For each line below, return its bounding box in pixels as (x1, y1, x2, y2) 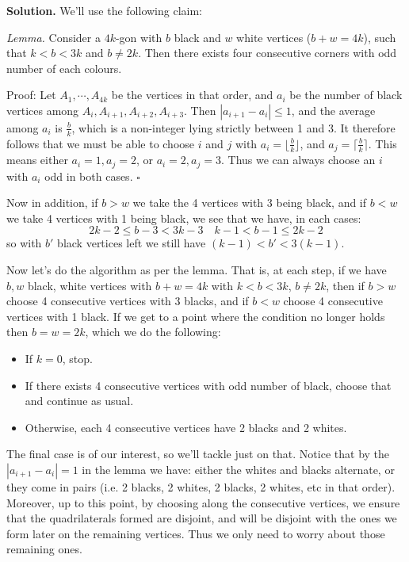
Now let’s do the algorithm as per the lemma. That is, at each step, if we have (6, 262, 387, 278)
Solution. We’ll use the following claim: (6, 2, 203, 18)
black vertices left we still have (57, 235, 206, 251)
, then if (326, 277, 365, 293)
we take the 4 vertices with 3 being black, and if (132, 194, 367, 211)
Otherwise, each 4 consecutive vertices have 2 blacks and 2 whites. (25, 419, 347, 435)
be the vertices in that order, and (111, 86, 273, 103)
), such (363, 29, 396, 45)
